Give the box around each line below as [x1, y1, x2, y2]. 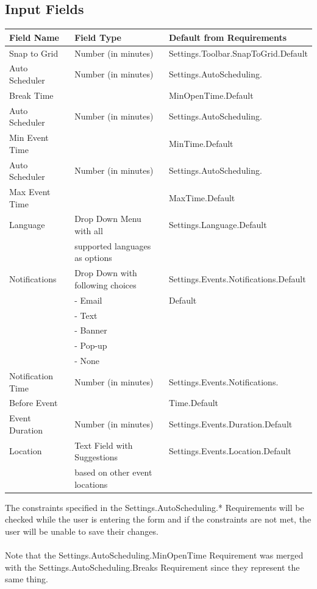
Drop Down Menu [74, 212, 141, 225]
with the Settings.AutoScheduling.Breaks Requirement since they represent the [5, 560, 300, 573]
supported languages [74, 239, 151, 252]
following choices [74, 278, 137, 291]
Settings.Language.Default [168, 218, 267, 231]
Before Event [9, 396, 58, 409]
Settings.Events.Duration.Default [168, 418, 293, 430]
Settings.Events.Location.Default [168, 444, 291, 457]
